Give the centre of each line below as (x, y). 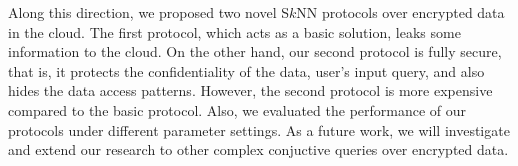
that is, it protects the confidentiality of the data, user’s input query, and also (246, 70)
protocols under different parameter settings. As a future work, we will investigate (259, 129)
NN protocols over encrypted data (400, 12)
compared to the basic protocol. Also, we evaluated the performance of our (237, 109)
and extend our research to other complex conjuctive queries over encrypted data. (258, 149)
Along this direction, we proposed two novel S (149, 12)
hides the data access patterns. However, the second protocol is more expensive (250, 90)
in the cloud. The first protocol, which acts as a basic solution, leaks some (234, 31)
